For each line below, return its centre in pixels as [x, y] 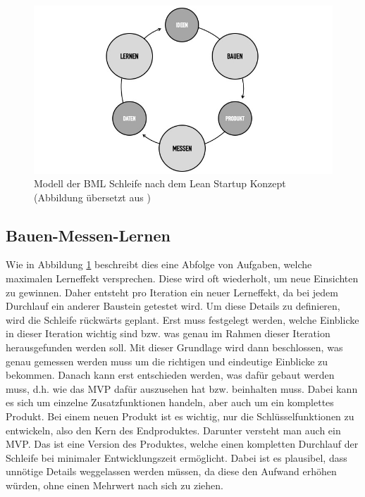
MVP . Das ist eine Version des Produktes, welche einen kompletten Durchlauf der [182, 444]
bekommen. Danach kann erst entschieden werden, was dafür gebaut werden [170, 375]
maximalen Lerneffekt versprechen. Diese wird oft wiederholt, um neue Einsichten [182, 278]
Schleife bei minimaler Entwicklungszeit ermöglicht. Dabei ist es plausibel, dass [177, 457]
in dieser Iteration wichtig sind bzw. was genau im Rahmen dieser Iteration [168, 333]
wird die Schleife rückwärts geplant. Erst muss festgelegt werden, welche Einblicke [182, 319]
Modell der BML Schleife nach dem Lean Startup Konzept [160, 183]
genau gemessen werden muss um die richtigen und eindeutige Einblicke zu [167, 361]
